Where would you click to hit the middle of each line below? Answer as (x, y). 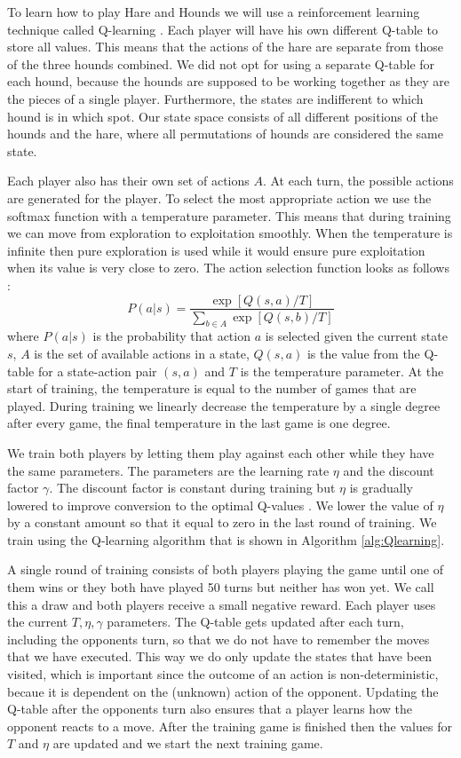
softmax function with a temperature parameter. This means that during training (229, 215)
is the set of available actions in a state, (142, 353)
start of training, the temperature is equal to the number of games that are (212, 388)
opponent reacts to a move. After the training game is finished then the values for (230, 726)
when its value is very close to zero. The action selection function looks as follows (228, 268)
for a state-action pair (97, 371)
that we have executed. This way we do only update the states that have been (220, 656)
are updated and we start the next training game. (188, 743)
